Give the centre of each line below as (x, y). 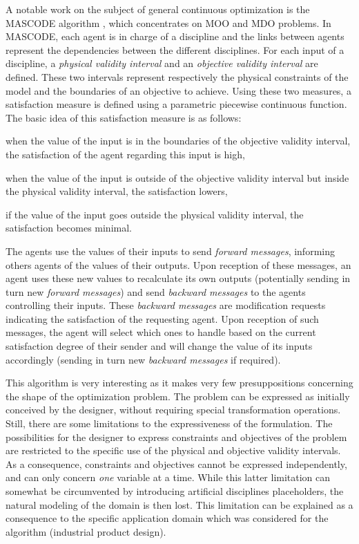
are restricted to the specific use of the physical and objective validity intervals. (173, 450)
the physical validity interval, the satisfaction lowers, (117, 191)
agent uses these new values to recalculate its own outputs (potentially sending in (178, 278)
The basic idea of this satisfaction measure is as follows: (124, 117)
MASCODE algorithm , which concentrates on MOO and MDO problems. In (168, 22)
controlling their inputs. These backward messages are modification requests (166, 305)
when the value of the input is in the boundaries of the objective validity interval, (178, 141)
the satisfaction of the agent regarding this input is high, (125, 154)
